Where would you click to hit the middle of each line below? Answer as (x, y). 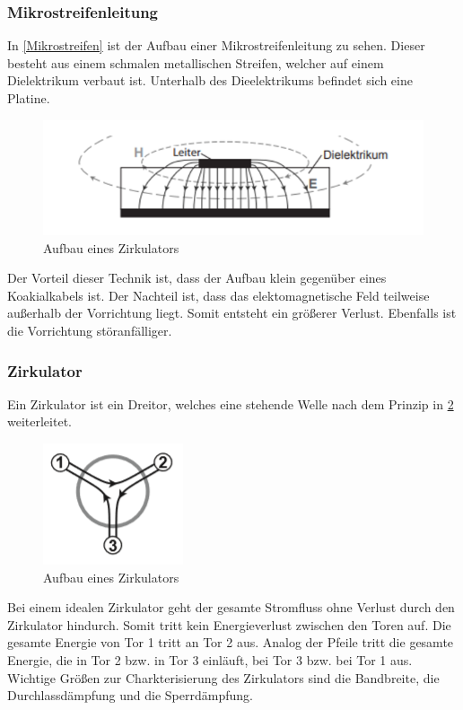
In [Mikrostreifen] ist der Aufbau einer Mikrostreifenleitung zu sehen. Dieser (216, 45)
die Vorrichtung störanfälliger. (90, 330)
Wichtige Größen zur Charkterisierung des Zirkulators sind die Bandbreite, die (223, 677)
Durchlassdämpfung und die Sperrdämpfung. (130, 695)
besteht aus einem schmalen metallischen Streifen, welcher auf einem (196, 62)
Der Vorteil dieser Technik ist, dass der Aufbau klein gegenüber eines (197, 278)
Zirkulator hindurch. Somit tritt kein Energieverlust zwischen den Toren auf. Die (229, 624)
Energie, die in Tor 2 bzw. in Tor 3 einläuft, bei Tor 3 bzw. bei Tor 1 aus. (210, 659)
